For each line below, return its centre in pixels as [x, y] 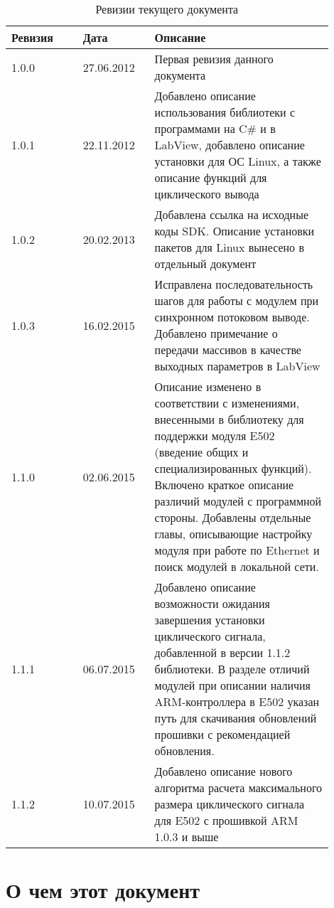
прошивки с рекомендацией [222, 734]
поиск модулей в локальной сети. [237, 566]
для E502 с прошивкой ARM [226, 820]
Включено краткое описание [224, 485]
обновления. [184, 751]
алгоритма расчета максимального [238, 787]
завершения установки [210, 620]
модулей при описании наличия [232, 685]
